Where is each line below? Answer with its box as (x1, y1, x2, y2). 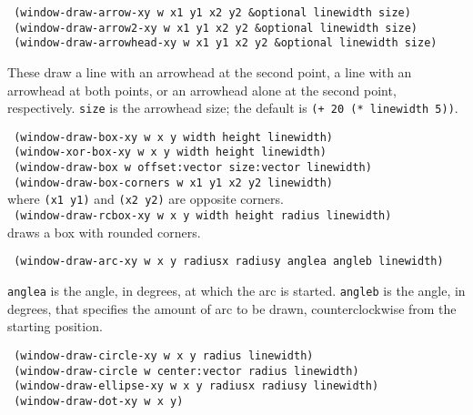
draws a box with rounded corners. (7, 222, 201, 241)
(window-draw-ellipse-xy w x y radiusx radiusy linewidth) (14, 380, 379, 393)
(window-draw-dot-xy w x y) (14, 394, 184, 408)
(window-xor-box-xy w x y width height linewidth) (14, 146, 327, 159)
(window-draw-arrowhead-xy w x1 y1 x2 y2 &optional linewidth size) (14, 36, 438, 50)
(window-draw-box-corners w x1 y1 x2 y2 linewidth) (14, 176, 333, 189)
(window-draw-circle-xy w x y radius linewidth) (14, 349, 314, 362)
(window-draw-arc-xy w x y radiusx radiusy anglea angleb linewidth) (14, 255, 444, 268)
